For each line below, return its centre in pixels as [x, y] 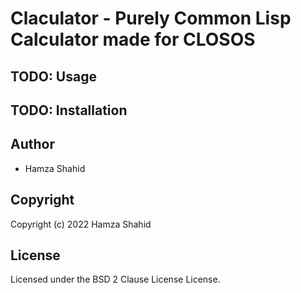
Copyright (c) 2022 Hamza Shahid [81, 224]
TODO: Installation [69, 110]
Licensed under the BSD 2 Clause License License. [115, 279]
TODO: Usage [53, 76]
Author [32, 144]
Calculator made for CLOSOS [133, 39]
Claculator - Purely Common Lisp [151, 18]
